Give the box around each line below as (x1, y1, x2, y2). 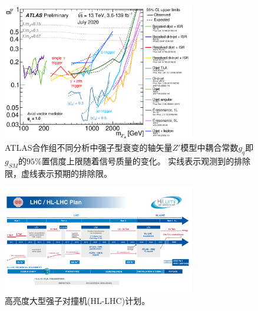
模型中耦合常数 (180, 141, 239, 154)
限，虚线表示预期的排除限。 (5, 167, 112, 179)
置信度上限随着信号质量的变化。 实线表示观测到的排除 (41, 154, 251, 167)
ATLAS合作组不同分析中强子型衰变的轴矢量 (5, 141, 173, 154)
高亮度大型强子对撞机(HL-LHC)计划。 (5, 295, 150, 307)
